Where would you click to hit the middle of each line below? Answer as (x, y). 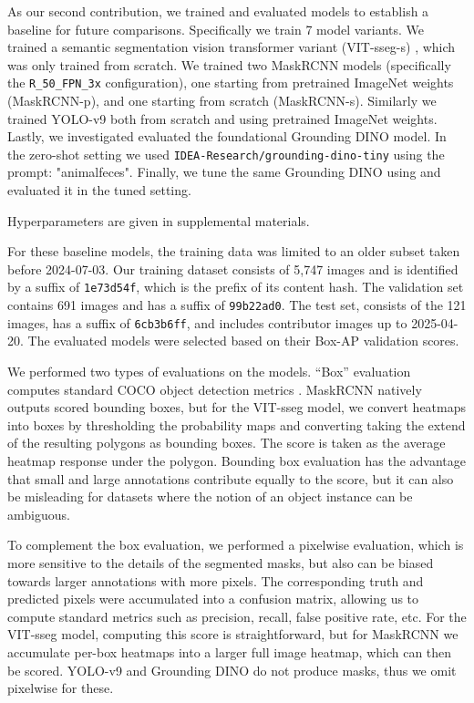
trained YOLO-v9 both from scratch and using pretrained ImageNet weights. (222, 118)
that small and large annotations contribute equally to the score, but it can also (231, 478)
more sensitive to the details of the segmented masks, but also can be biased (221, 562)
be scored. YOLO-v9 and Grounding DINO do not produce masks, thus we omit (232, 670)
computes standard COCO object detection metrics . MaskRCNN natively (215, 389)
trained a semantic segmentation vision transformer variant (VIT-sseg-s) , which (232, 47)
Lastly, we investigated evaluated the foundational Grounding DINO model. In (227, 136)
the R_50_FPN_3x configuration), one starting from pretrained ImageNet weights (231, 83)
